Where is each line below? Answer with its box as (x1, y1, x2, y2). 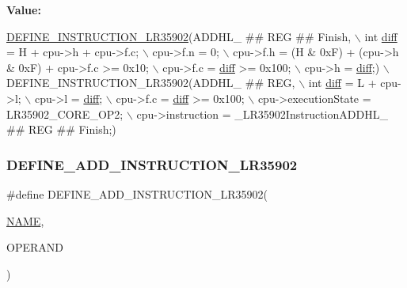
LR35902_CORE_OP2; (6, 105, 124, 122)
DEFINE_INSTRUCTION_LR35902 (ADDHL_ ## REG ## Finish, (6, 28, 352, 44)
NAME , (6, 212, 44, 229)
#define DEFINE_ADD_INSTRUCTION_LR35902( (6, 185, 268, 202)
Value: (6, 2, 41, 17)
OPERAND (6, 239, 63, 256)
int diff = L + (308, 74, 377, 91)
